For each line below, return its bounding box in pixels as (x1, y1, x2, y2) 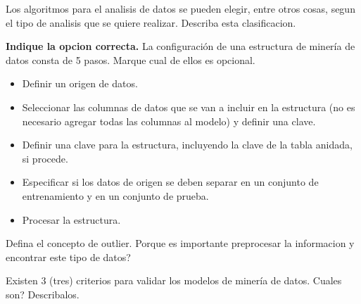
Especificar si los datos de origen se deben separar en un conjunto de (22, 175, 319, 189)
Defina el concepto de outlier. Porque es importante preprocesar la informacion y (6, 236, 355, 251)
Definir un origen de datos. (22, 76, 138, 91)
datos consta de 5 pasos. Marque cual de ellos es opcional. (6, 52, 255, 67)
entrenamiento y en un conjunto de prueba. (22, 188, 209, 203)
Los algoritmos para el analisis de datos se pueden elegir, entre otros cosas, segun (6, 1, 355, 15)
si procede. (22, 151, 68, 165)
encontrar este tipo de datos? (6, 249, 131, 264)
